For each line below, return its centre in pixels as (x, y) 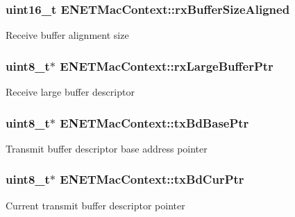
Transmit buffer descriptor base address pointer (107, 148)
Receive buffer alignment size (67, 35)
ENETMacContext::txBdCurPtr (152, 179)
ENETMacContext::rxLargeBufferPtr (167, 66)
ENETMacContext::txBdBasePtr (154, 122)
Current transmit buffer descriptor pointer (95, 205)
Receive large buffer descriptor (70, 92)
